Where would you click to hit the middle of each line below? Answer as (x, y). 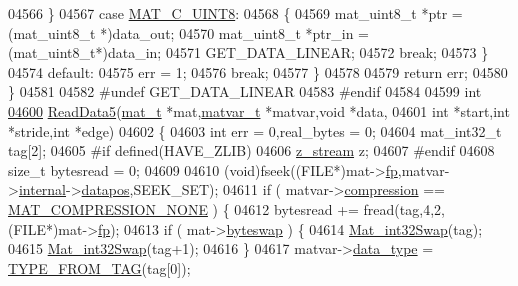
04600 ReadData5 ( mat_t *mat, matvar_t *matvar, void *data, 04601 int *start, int (259, 110)
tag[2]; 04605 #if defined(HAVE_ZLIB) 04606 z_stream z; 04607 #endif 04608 (251, 150)
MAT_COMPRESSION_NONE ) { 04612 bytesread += (183, 208)
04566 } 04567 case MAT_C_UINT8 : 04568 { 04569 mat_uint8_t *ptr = (235, 13)
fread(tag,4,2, (404, 208)
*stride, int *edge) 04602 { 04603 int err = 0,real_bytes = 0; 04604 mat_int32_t (255, 130)
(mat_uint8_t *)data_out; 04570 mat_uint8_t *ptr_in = (188, 32)
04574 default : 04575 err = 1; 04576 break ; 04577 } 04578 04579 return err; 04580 (258, 71)
